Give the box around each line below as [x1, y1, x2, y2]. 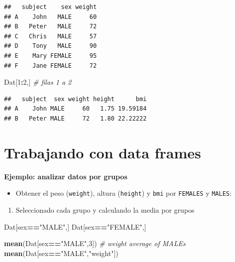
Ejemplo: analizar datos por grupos [4, 171, 127, 181]
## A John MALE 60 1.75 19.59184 [4, 105, 147, 113]
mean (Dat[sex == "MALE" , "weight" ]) [4, 248, 118, 258]
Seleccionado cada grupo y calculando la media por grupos [15, 204, 195, 215]
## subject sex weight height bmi [4, 95, 147, 103]
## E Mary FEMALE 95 [4, 52, 97, 59]
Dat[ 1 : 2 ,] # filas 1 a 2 [4, 77, 72, 87]
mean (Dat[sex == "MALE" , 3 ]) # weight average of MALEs [4, 238, 186, 249]
